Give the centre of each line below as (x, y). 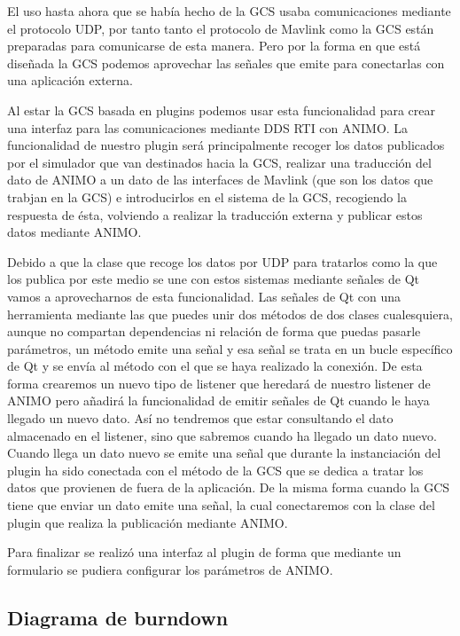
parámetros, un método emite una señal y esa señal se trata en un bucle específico (230, 348)
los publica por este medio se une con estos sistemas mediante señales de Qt (214, 279)
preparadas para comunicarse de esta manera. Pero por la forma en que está (214, 46)
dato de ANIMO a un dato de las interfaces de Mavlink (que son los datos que (220, 180)
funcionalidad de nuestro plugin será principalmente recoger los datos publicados (226, 145)
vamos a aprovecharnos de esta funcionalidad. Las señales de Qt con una (204, 296)
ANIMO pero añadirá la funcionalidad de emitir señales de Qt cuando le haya (218, 400)
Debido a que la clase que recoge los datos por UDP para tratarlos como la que (222, 261)
